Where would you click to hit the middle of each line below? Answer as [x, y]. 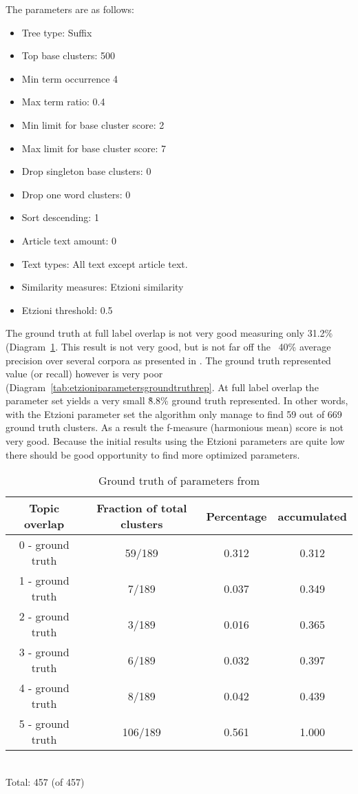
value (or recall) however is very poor [84, 374]
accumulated [312, 516]
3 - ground [44, 652]
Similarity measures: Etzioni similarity [103, 287]
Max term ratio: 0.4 [63, 102]
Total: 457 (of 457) [45, 781]
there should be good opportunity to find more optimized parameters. [153, 454]
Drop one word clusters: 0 [76, 194]
